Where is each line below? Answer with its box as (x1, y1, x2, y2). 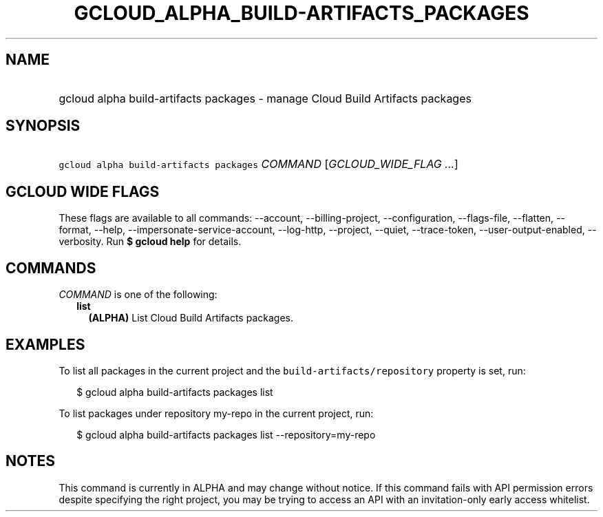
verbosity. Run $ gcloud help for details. (59, 235, 242, 248)
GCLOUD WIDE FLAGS (6, 182, 160, 200)
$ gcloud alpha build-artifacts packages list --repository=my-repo (76, 428, 376, 441)
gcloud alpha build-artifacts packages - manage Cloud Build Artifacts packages (59, 91, 472, 105)
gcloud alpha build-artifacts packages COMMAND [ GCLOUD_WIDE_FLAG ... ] (59, 157, 458, 171)
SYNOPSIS (6, 117, 81, 135)
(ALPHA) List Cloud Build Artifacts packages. (88, 312, 293, 324)
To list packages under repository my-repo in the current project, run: (59, 407, 374, 419)
